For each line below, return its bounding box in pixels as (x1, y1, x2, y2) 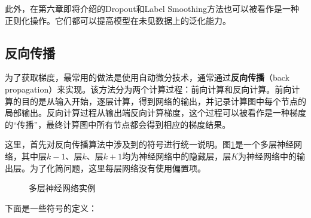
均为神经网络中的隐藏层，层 (122, 149, 231, 162)
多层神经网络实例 (29, 182, 96, 194)
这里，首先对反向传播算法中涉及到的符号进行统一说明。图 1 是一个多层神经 (5, 138, 294, 151)
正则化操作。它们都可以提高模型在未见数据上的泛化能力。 (5, 14, 231, 26)
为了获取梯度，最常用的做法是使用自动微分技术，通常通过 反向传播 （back (5, 71, 289, 84)
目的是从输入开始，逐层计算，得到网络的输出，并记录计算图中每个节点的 (21, 94, 306, 107)
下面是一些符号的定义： (5, 201, 97, 214)
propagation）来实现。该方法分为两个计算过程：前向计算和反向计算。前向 (5, 82, 292, 95)
